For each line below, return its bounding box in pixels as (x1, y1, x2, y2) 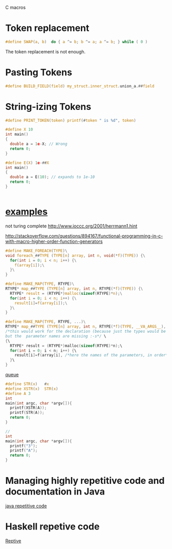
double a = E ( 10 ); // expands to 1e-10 (10, 175, 95, 180)
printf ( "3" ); (10, 443, 38, 448)
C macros (5, 5, 26, 10)
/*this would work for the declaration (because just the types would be (5, 329, 166, 334)
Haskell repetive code (5, 521, 100, 533)
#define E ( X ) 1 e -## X (5, 160, 50, 165)
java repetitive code (5, 503, 47, 509)
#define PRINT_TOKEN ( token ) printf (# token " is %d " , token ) (5, 118, 137, 123)
